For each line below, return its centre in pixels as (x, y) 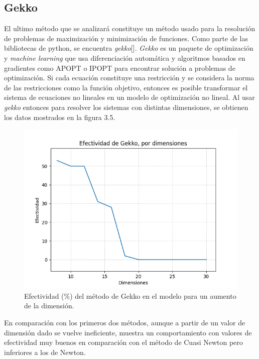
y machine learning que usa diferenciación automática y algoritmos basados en (125, 57)
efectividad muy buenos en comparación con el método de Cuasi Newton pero (123, 342)
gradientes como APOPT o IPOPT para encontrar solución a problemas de (120, 68)
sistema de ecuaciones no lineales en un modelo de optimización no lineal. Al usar (129, 97)
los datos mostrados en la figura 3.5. (60, 117)
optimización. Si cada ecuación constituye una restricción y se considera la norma (129, 78)
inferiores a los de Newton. (45, 352)
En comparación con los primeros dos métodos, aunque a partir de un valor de (125, 322)
